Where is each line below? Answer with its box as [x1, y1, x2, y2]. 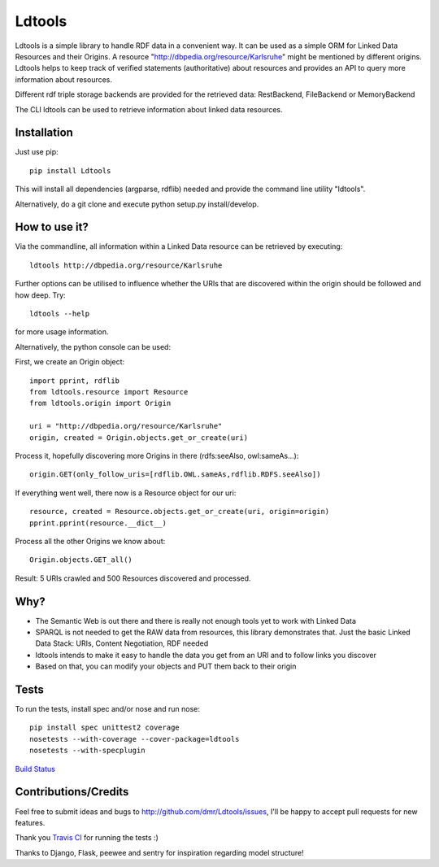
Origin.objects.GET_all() [29, 555, 133, 564]
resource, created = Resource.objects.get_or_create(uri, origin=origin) [29, 507, 330, 516]
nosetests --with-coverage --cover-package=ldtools [29, 734, 240, 743]
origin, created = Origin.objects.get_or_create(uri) [29, 433, 248, 442]
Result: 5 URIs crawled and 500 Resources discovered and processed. [15, 573, 251, 583]
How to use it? [15, 220, 89, 234]
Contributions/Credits [15, 785, 129, 799]
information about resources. [15, 74, 113, 85]
